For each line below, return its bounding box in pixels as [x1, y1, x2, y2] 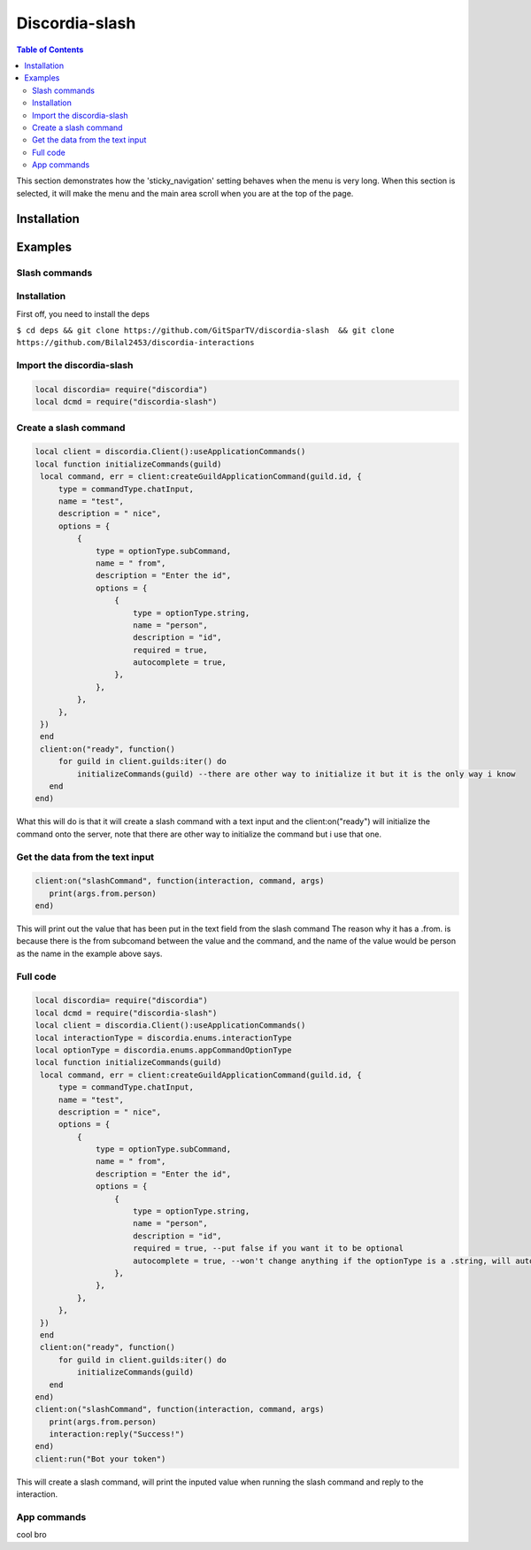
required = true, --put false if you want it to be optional [133, 1244, 404, 1253]
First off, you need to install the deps [16, 308, 150, 319]
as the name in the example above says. [16, 948, 163, 959]
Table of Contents [16, 44, 84, 55]
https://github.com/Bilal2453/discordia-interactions [16, 337, 255, 348]
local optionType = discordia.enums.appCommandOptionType [35, 1045, 292, 1055]
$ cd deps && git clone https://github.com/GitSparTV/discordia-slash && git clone [16, 325, 395, 335]
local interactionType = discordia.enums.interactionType [35, 1032, 292, 1043]
